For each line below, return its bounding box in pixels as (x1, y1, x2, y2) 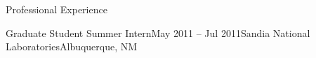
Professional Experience (6, 2, 107, 16)
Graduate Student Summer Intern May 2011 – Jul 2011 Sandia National (6, 25, 310, 40)
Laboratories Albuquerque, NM (6, 39, 138, 54)
